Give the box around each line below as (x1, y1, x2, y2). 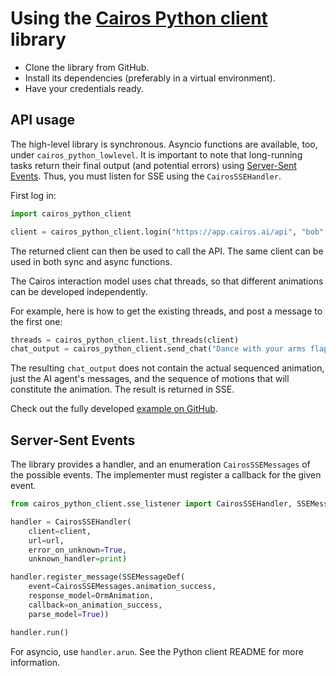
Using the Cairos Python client (10, 7, 268, 30)
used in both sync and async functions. (10, 255, 173, 267)
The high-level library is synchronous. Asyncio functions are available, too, (10, 138, 318, 150)
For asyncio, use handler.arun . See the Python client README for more (10, 645, 304, 657)
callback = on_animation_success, (28, 600, 163, 610)
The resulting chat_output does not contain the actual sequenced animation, (10, 362, 325, 374)
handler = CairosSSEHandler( (10, 517, 132, 527)
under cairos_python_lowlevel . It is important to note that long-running (10, 148, 303, 161)
